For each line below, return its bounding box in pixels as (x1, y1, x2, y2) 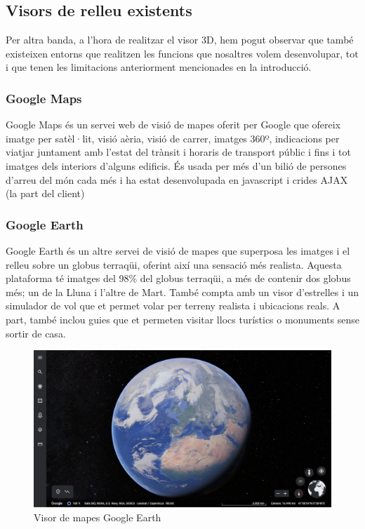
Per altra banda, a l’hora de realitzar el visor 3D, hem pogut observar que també (6, 32, 354, 47)
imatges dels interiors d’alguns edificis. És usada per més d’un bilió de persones (6, 158, 347, 173)
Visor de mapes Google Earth (34, 509, 161, 524)
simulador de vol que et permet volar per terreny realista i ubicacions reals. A (6, 298, 340, 313)
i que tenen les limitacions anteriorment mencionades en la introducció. (6, 60, 312, 74)
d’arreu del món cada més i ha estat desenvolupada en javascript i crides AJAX (6, 172, 348, 187)
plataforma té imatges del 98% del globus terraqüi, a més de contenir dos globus (6, 271, 351, 286)
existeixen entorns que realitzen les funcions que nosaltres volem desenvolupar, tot (6, 46, 359, 60)
